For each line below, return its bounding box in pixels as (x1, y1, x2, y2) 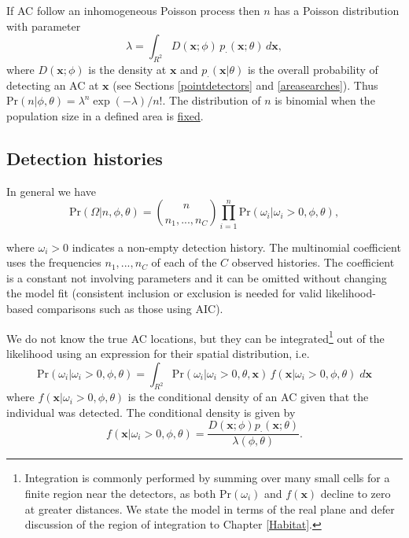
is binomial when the (275, 92, 375, 109)
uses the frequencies (6, 254, 101, 271)
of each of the (151, 254, 217, 271)
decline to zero (320, 485, 391, 501)
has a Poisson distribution (274, 2, 400, 18)
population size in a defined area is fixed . (6, 107, 204, 123)
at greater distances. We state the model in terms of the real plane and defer (24, 500, 395, 517)
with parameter (6, 17, 81, 34)
